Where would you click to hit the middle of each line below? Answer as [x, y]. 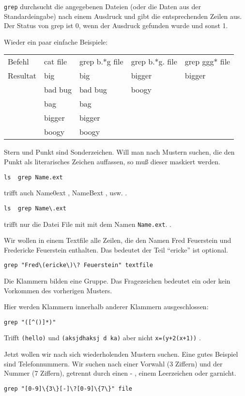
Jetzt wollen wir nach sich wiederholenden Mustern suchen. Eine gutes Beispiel [121, 354]
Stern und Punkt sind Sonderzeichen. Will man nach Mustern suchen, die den [119, 152]
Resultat [22, 76]
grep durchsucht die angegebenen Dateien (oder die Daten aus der [102, 6]
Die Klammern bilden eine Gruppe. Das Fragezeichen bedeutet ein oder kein [117, 281]
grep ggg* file [207, 62]
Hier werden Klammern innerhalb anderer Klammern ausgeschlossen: [106, 307]
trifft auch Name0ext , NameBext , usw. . [66, 193]
